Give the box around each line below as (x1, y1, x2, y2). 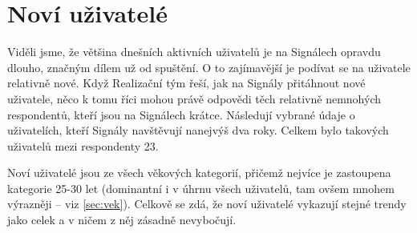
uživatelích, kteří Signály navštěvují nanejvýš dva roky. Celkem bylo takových (7, 122, 389, 139)
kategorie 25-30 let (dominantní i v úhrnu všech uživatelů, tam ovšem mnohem (7, 179, 395, 196)
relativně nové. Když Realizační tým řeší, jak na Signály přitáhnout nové (7, 74, 366, 91)
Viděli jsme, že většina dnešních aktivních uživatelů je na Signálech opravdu (7, 43, 381, 60)
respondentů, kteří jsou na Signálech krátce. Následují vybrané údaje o (7, 106, 355, 123)
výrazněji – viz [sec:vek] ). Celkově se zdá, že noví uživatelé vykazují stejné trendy (7, 195, 407, 212)
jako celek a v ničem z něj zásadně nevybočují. (7, 211, 237, 228)
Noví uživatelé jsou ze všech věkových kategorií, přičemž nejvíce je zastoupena (7, 164, 391, 181)
